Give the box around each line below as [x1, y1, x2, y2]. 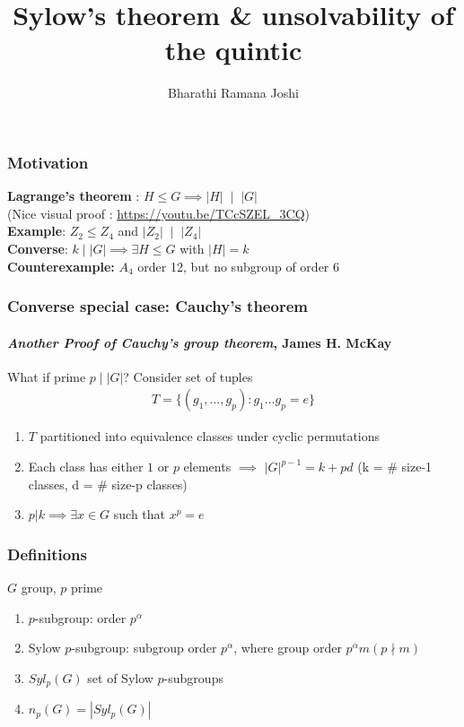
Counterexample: [7, 256, 115, 275]
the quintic [164, 31, 302, 68]
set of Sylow [87, 668, 153, 687]
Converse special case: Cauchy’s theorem [7, 295, 308, 317]
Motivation [7, 151, 89, 173]
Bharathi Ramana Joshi [168, 83, 299, 102]
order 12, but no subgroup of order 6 [137, 256, 340, 275]
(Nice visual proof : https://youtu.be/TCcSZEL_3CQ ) [7, 203, 311, 222]
